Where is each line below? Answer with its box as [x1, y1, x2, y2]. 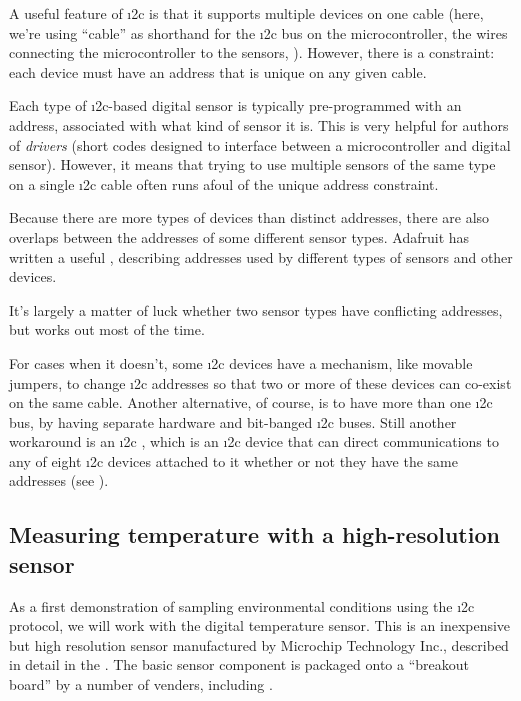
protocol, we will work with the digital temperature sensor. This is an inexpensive [9, 615, 511, 636]
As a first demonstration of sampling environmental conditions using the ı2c [9, 595, 475, 616]
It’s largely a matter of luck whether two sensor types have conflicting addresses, [9, 299, 503, 320]
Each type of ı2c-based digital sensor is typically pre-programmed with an [9, 95, 462, 116]
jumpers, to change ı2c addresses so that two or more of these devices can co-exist [9, 372, 512, 393]
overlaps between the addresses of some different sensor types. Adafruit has [9, 226, 470, 247]
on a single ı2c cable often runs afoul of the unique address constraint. [9, 173, 439, 194]
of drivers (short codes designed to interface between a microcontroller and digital [9, 134, 511, 155]
